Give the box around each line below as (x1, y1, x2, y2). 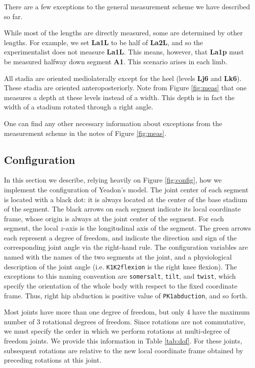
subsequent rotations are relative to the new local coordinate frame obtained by (4, 345, 243, 355)
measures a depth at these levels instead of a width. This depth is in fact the (4, 92, 235, 102)
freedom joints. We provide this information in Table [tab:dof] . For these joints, (4, 336, 242, 346)
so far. (4, 11, 23, 21)
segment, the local (4, 223, 58, 233)
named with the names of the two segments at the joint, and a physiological (4, 252, 232, 262)
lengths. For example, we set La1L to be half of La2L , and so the (4, 37, 203, 47)
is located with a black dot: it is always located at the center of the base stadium (4, 194, 248, 204)
